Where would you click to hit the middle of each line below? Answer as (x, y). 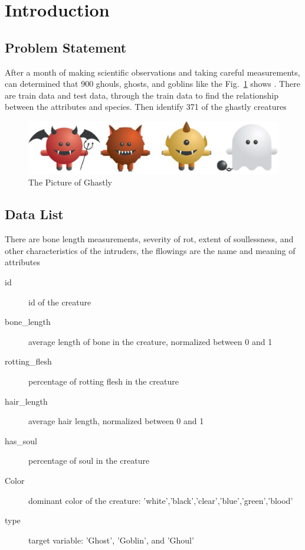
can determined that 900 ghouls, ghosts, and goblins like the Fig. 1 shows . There (152, 84)
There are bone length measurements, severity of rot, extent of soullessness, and (149, 239)
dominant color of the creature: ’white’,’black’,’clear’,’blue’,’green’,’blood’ (161, 500)
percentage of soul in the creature (89, 460)
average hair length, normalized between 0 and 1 (116, 421)
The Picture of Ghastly (70, 182)
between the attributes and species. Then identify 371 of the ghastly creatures (146, 107)
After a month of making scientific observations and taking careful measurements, (152, 72)
